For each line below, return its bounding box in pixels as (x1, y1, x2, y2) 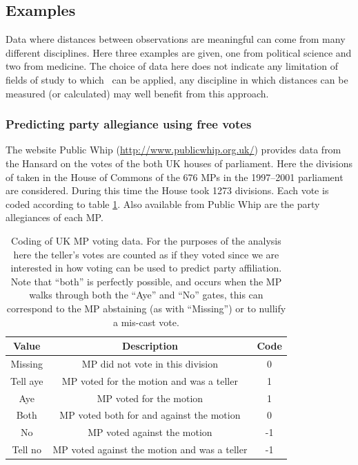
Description (121, 339, 178, 353)
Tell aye (10, 373, 43, 388)
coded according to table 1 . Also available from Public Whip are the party (6, 196, 320, 211)
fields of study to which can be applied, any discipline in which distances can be (6, 72, 348, 86)
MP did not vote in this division (81, 356, 218, 370)
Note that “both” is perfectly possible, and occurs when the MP (10, 274, 282, 288)
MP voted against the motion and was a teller (52, 442, 248, 457)
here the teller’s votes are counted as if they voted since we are (13, 247, 279, 261)
